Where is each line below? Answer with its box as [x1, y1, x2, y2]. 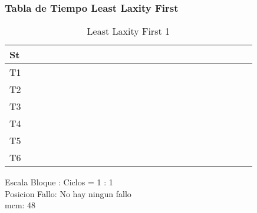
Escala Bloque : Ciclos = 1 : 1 [5, 176, 113, 188]
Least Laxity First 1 [87, 24, 170, 38]
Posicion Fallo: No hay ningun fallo [5, 187, 131, 199]
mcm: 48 [5, 199, 36, 211]
